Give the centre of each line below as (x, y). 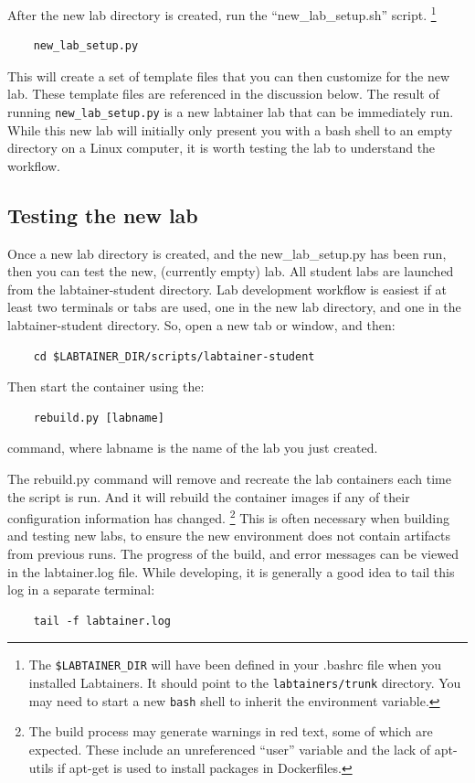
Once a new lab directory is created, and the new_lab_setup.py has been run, (227, 253)
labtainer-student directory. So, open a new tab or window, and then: (201, 325)
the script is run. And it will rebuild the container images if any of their (209, 496)
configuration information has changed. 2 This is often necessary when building (228, 516)
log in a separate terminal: (81, 590)
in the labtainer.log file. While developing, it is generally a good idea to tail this (231, 571)
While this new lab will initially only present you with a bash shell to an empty (230, 129)
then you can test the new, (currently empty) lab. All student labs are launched (231, 271)
